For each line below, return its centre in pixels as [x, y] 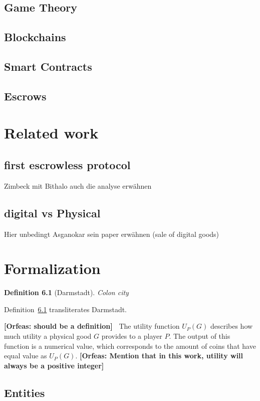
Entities [25, 392]
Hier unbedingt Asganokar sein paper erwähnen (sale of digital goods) [112, 234]
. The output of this [200, 336]
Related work [51, 133]
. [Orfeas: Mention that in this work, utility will [159, 356]
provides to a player [132, 336]
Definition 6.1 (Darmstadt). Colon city [66, 292]
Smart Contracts [48, 66]
